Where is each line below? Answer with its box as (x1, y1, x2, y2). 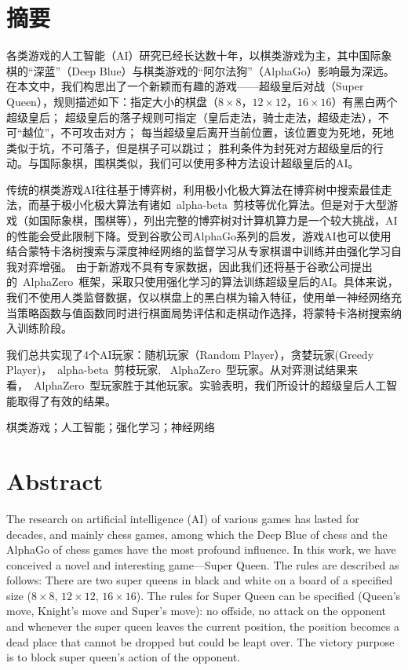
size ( (6, 587, 31, 603)
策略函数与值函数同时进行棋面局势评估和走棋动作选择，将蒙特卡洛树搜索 (16, 304, 391, 320)
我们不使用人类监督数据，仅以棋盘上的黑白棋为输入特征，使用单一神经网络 (6, 289, 391, 306)
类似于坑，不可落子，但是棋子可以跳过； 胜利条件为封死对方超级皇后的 (6, 139, 373, 156)
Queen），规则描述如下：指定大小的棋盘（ (6, 93, 218, 109)
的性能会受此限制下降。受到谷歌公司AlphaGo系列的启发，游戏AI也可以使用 (6, 227, 392, 243)
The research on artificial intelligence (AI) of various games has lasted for (6, 510, 359, 526)
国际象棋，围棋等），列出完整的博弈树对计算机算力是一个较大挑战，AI (38, 212, 398, 229)
